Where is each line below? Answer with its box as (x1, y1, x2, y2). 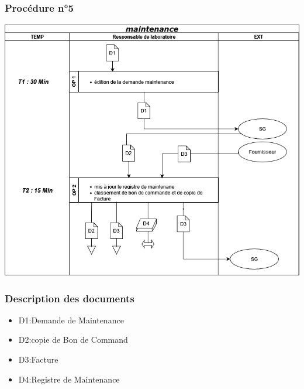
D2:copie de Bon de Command (18, 333, 128, 346)
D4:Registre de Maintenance (18, 373, 120, 385)
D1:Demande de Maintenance (18, 313, 124, 326)
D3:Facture (18, 353, 58, 366)
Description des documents (5, 291, 134, 305)
